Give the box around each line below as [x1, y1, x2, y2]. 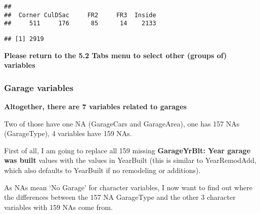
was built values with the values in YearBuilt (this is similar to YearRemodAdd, [4, 155, 256, 165]
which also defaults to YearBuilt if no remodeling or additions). [4, 165, 201, 175]
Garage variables [4, 81, 73, 94]
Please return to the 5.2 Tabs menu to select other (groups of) [4, 50, 227, 60]
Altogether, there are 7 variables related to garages [4, 101, 187, 112]
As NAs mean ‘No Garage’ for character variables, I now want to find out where [4, 182, 252, 192]
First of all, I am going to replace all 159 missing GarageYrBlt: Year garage [4, 145, 251, 155]
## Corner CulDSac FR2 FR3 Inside [4, 11, 156, 19]
